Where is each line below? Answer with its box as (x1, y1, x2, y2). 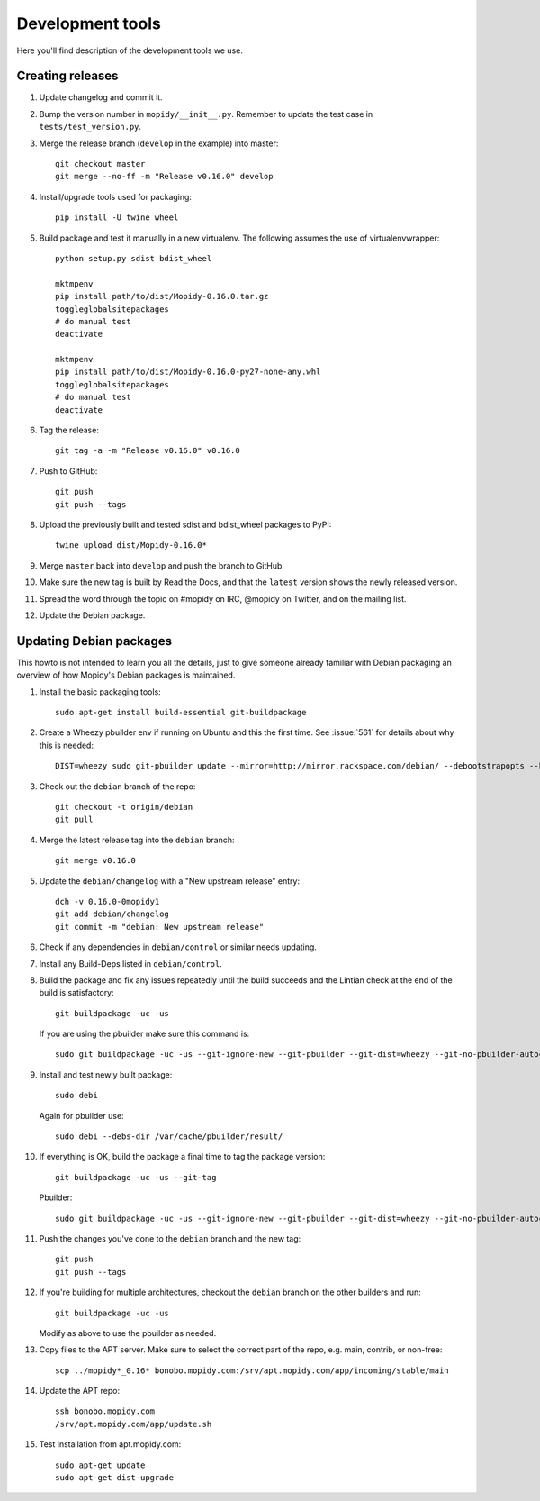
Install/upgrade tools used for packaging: (39, 191, 193, 202)
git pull (55, 814, 94, 824)
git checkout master (55, 159, 146, 169)
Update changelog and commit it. (39, 92, 163, 103)
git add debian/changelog (55, 909, 170, 919)
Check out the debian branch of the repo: (39, 780, 196, 792)
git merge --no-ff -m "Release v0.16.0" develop (55, 171, 274, 182)
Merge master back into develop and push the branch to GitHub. (39, 559, 285, 571)
